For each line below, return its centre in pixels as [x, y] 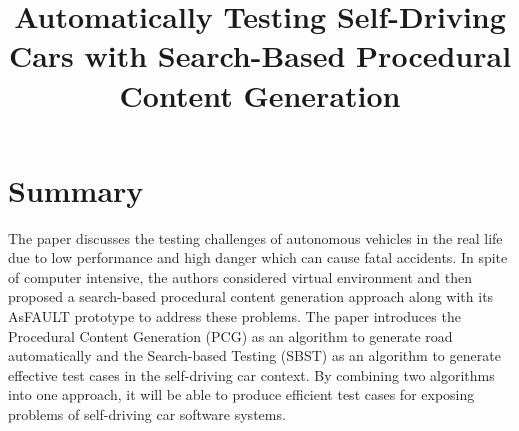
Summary [76, 189]
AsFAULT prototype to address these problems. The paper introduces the [234, 316]
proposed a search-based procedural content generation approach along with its [251, 296]
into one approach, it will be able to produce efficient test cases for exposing [241, 394]
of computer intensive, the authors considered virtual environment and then [240, 276]
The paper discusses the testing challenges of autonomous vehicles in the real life [255, 237]
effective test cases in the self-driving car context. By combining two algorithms [251, 374]
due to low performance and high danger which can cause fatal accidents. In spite [258, 257]
